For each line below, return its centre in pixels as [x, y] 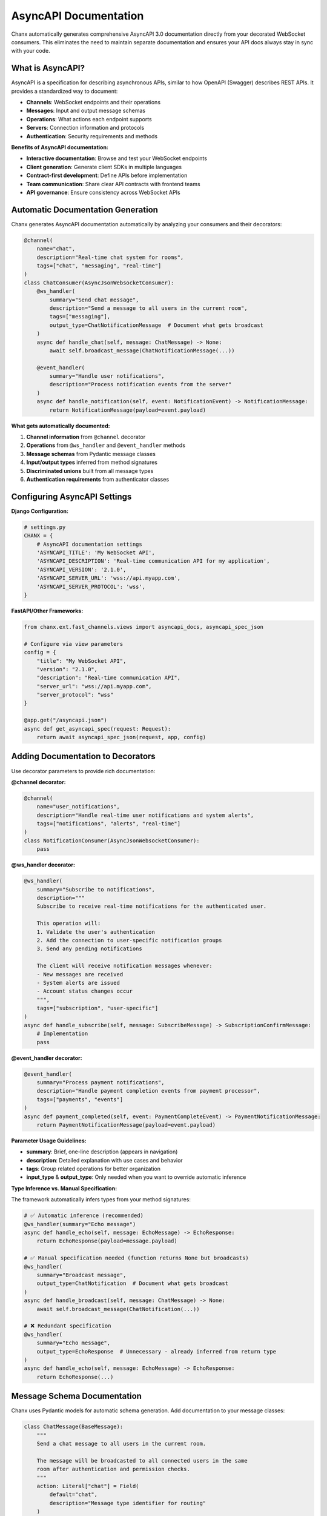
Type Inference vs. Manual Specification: [64, 1188]
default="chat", [74, 1494]
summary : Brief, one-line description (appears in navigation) [102, 1152]
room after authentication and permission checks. [113, 1469]
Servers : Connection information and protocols [85, 128]
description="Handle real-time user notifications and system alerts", [145, 815]
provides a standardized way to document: [64, 91]
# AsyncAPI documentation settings [89, 544]
